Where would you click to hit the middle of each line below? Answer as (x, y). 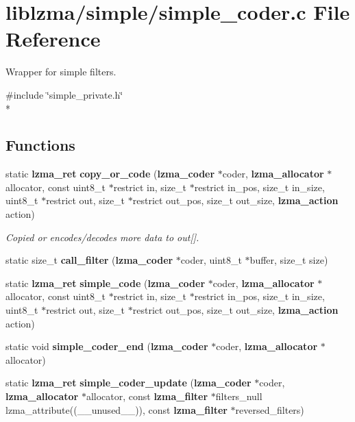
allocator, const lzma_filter (147, 396)
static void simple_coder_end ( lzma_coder (107, 346)
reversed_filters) (270, 409)
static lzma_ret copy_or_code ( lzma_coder (110, 174)
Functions (40, 145)
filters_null (239, 396)
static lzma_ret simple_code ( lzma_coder (106, 283)
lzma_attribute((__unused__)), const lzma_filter (117, 409)
